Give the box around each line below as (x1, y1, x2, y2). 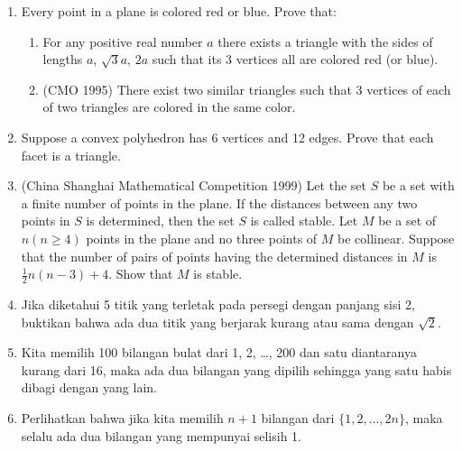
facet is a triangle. (21, 145, 121, 164)
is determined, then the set (86, 211, 235, 230)
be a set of (378, 211, 437, 230)
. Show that (108, 264, 173, 283)
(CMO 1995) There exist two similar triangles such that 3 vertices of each (42, 79, 451, 98)
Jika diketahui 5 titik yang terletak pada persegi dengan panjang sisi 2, (21, 294, 415, 313)
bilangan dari (261, 408, 335, 427)
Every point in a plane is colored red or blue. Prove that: (21, 2, 337, 20)
